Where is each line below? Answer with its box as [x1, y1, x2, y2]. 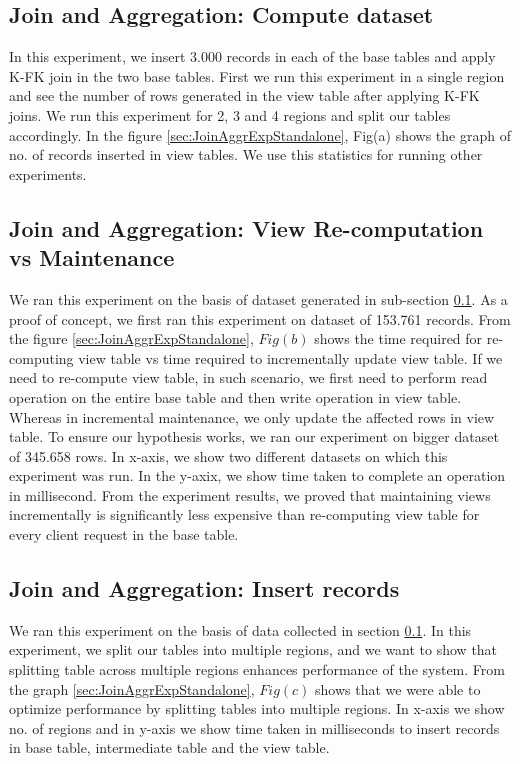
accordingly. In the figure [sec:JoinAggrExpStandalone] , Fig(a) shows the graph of [9, 124, 511, 145]
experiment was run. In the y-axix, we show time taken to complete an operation [9, 465, 506, 486]
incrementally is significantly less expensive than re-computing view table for [9, 504, 480, 525]
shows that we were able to [315, 678, 481, 699]
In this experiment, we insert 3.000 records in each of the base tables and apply [9, 46, 496, 67]
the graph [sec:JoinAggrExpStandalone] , [9, 678, 255, 699]
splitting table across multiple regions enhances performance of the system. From [9, 659, 505, 680]
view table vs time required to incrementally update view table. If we [78, 347, 503, 368]
